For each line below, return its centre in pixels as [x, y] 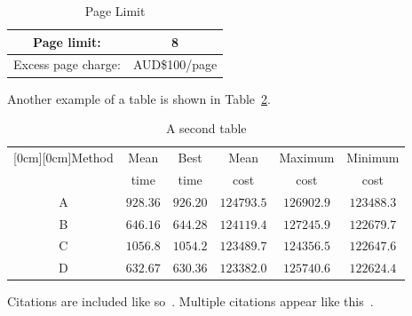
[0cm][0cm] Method [63, 157]
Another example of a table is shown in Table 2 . [139, 98]
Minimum [373, 157]
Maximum [307, 157]
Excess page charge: [67, 64]
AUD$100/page [175, 64]
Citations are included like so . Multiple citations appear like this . [190, 301]
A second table [206, 128]
